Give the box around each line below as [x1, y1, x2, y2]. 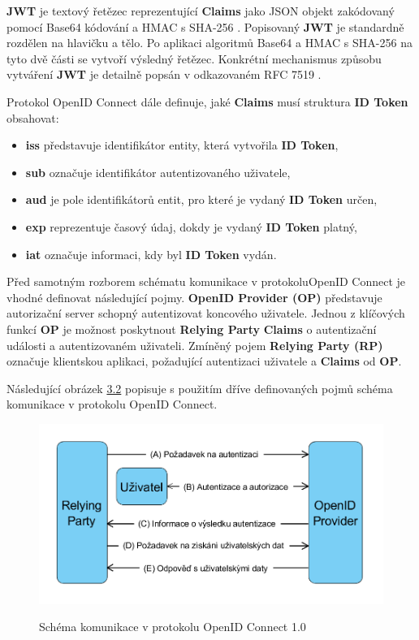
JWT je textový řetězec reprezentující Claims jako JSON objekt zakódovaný [6, 2, 395, 19]
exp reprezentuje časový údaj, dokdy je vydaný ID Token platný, [25, 218, 357, 235]
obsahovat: [6, 109, 59, 126]
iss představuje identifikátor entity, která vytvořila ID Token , [25, 136, 339, 154]
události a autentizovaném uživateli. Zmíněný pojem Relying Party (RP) [6, 336, 383, 353]
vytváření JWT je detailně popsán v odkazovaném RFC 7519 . [6, 66, 322, 83]
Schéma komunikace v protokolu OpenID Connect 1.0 [39, 618, 306, 635]
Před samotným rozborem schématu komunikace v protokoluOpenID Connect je [6, 273, 406, 290]
